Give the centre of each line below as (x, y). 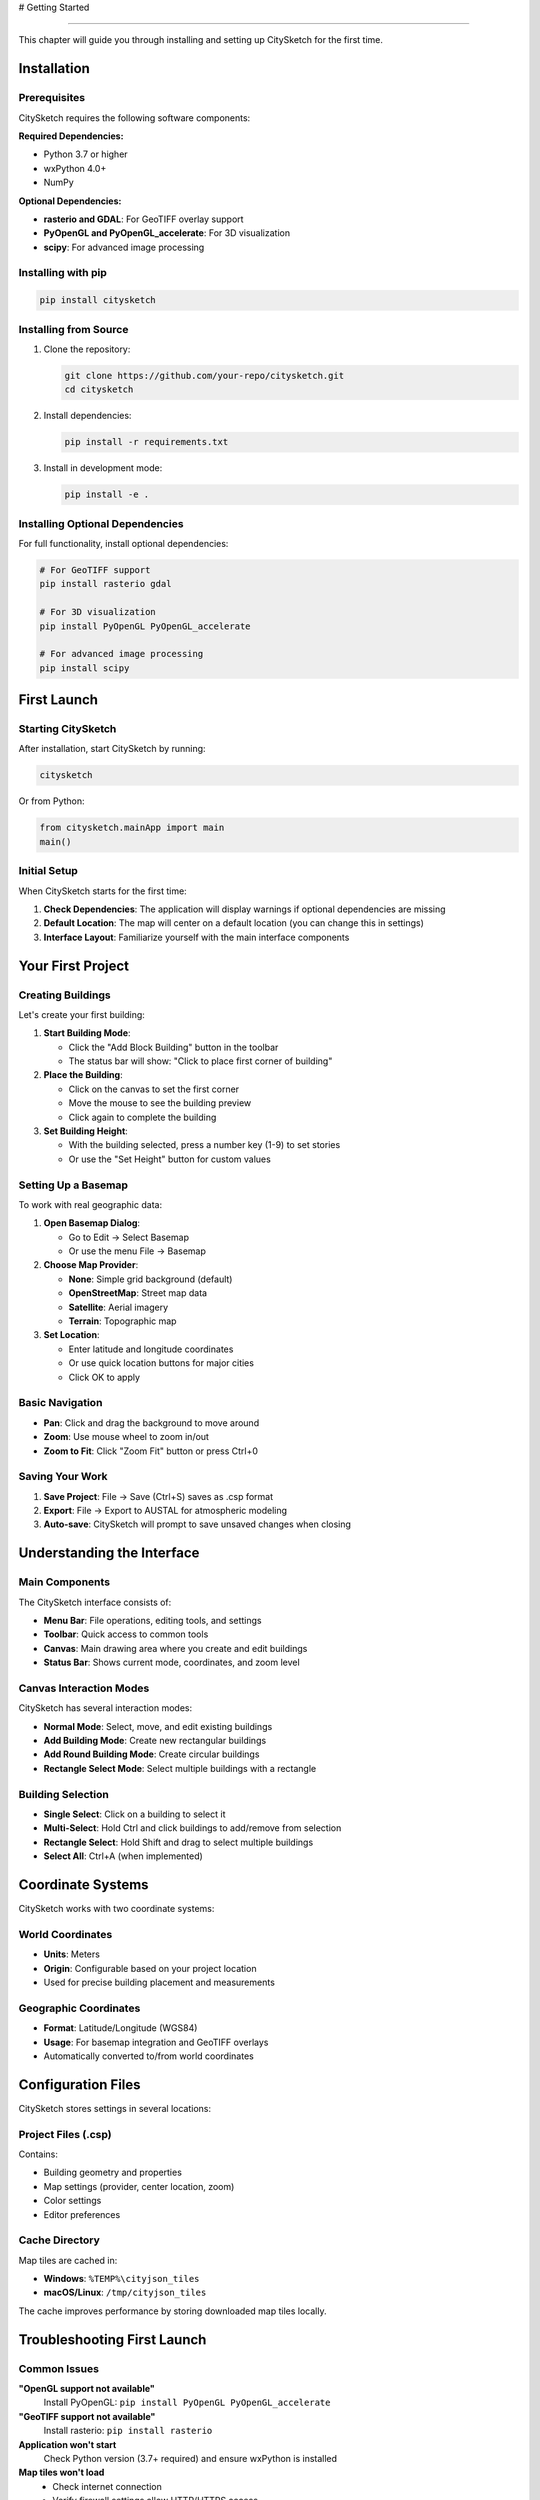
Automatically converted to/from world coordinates (148, 2056)
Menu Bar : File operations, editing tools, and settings (152, 1620)
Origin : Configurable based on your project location (150, 1968)
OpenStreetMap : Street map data (138, 1293)
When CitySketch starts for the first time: (102, 891)
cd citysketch (99, 389)
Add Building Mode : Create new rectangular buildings (155, 1741)
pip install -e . (107, 494)
